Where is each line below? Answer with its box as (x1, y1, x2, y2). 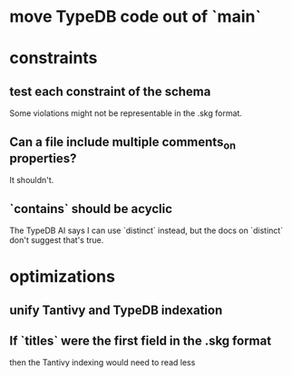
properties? (9, 150, 77, 166)
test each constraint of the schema (9, 83, 211, 99)
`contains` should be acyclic (9, 201, 173, 217)
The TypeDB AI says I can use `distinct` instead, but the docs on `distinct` (9, 225, 284, 236)
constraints (9, 48, 98, 69)
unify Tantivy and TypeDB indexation (9, 302, 223, 318)
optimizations (9, 266, 116, 287)
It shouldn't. (9, 175, 54, 186)
